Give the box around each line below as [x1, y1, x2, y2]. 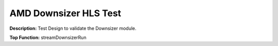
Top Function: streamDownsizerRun [9, 34, 87, 40]
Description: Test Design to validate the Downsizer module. [9, 25, 136, 31]
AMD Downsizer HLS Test [9, 8, 121, 19]
